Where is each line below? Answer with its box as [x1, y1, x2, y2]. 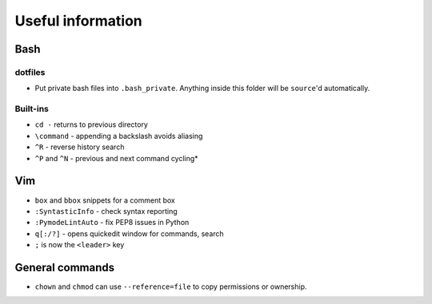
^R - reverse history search [34, 142, 125, 152]
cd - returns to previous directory [34, 120, 148, 129]
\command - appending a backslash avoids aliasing [34, 131, 203, 140]
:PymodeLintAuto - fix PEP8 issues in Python [34, 218, 190, 227]
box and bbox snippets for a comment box [34, 195, 176, 205]
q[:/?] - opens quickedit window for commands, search [34, 228, 224, 239]
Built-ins [14, 104, 50, 115]
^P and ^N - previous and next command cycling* [34, 153, 199, 163]
